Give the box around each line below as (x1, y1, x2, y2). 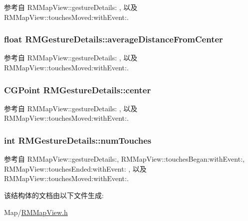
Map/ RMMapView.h (4, 207, 68, 217)
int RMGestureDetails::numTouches (4, 134, 152, 146)
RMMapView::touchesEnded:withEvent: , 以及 (4, 163, 147, 174)
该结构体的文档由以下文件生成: (4, 190, 104, 200)
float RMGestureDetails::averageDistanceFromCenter (4, 33, 223, 45)
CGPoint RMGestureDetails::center (4, 83, 151, 96)
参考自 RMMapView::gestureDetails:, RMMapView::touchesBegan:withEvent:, (4, 154, 245, 164)
